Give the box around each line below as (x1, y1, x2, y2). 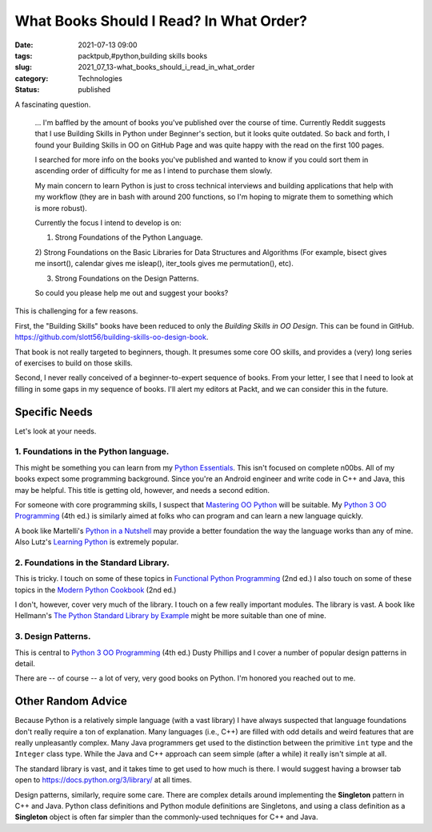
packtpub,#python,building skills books (78, 50, 208, 60)
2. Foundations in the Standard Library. (14, 557, 170, 568)
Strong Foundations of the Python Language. (54, 232, 203, 242)
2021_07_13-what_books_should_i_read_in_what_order (78, 63, 255, 72)
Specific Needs (14, 405, 94, 418)
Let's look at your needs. (14, 426, 97, 436)
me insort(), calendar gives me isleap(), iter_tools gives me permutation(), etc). (34, 259, 294, 269)
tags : (14, 50, 33, 60)
